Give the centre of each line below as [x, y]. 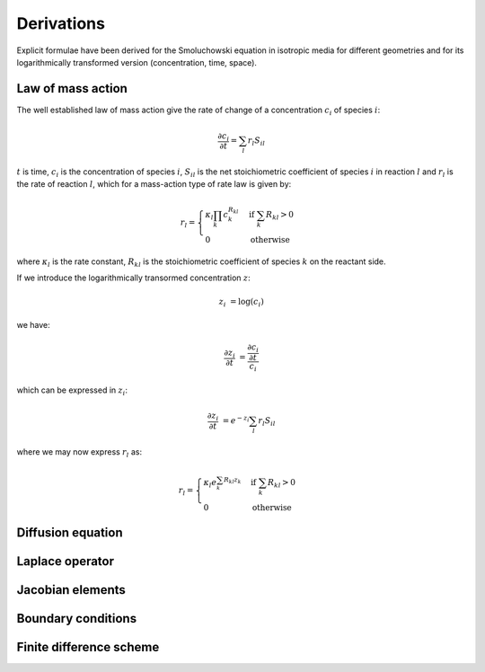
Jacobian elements [71, 590]
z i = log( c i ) [241, 303]
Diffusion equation [70, 533]
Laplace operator [66, 561]
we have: [34, 325]
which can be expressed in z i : [72, 391]
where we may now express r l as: [79, 452]
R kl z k [232, 481]
